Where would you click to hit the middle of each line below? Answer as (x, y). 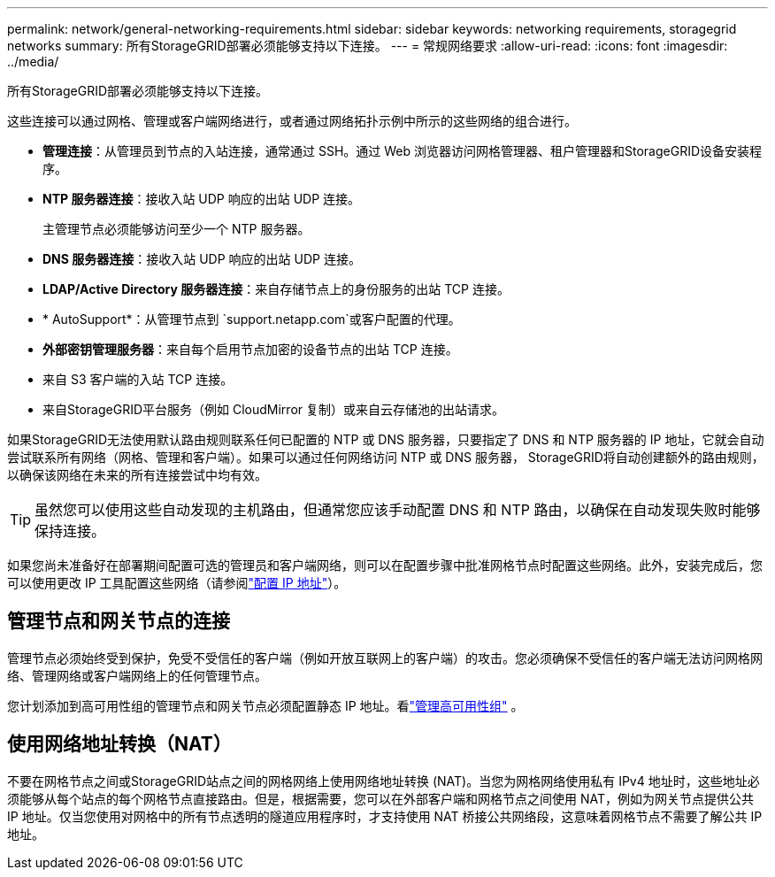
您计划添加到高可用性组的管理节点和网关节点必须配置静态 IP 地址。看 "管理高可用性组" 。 (265, 705)
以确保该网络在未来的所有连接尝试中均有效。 (137, 475)
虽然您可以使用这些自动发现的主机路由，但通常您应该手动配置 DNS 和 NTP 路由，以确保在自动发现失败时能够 (398, 510)
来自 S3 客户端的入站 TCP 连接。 (138, 379)
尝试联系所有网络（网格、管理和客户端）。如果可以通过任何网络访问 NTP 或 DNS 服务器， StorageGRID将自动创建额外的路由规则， (386, 457)
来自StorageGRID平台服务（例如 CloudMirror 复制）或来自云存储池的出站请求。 (273, 409)
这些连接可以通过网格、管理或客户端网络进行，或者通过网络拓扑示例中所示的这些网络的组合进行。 (292, 121)
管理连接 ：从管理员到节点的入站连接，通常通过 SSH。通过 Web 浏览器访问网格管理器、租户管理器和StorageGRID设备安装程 (403, 151)
